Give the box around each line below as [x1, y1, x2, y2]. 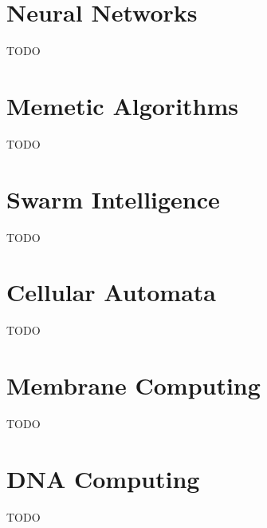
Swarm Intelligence [6, 182, 220, 215]
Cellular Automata [6, 276, 216, 308]
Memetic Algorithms [6, 89, 239, 121]
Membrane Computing [6, 369, 261, 402]
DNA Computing [6, 462, 200, 494]
